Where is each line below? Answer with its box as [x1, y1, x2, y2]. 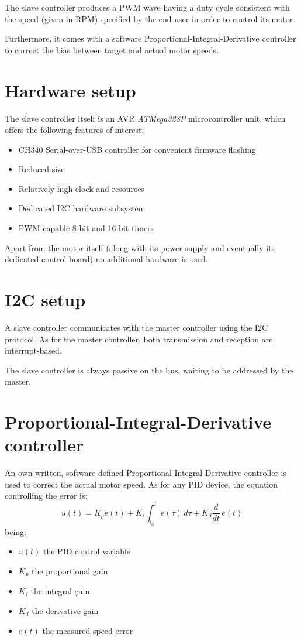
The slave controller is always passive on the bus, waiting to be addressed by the [5, 364, 293, 376]
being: [5, 525, 26, 537]
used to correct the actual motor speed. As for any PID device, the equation [5, 478, 278, 490]
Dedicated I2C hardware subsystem [18, 202, 146, 214]
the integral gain [30, 585, 90, 597]
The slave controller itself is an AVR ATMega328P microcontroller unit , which [5, 112, 286, 124]
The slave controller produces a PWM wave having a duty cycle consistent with [5, 1, 290, 13]
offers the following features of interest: [5, 124, 144, 136]
